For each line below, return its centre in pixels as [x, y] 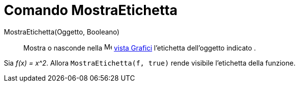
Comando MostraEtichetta [91, 10]
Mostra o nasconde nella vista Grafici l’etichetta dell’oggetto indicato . [140, 48]
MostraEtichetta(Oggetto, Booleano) [62, 32]
